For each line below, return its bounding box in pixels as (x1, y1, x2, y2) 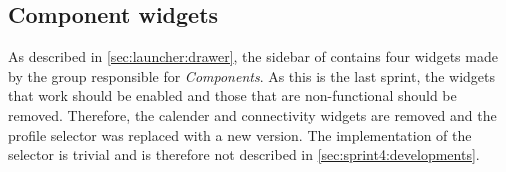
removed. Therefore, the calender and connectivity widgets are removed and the (8, 104, 497, 125)
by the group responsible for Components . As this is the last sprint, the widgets (8, 65, 496, 86)
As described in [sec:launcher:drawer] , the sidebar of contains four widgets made (8, 46, 498, 67)
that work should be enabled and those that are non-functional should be (8, 85, 457, 106)
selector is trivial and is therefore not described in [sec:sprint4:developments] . (8, 144, 480, 165)
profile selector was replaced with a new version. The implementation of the (8, 124, 472, 145)
